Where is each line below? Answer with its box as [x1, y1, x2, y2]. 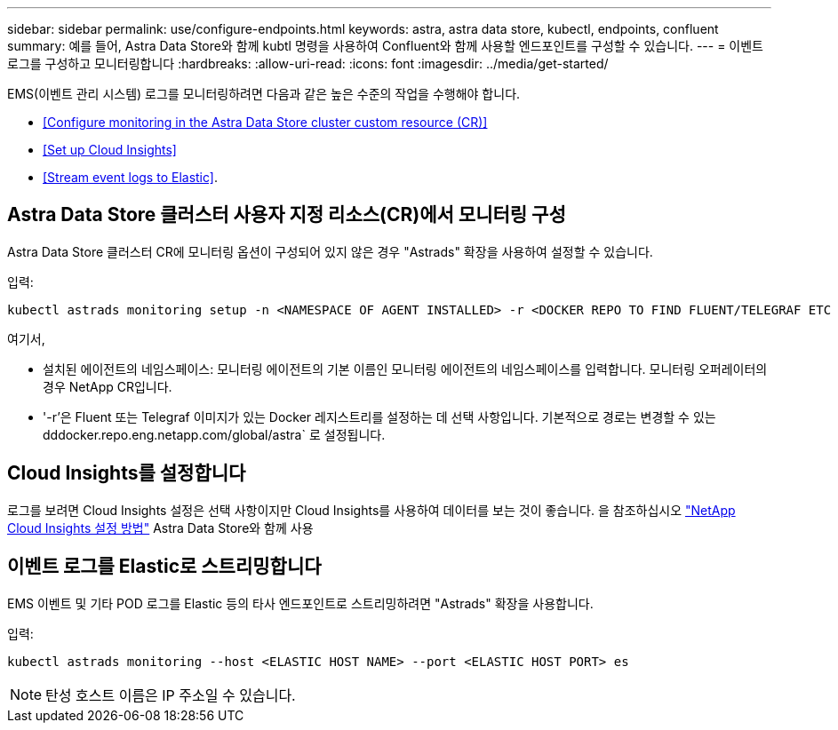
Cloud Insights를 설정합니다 [7, 462, 246, 485]
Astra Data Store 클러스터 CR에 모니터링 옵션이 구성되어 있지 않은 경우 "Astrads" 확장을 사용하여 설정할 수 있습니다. [7, 243, 653, 259]
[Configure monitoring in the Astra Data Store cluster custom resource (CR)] [43, 115, 488, 130]
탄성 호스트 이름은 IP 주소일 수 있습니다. [45, 686, 296, 704]
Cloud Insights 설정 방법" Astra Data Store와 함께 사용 [7, 520, 314, 536]
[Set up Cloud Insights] [43, 142, 177, 157]
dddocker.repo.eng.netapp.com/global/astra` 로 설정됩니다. [43, 426, 386, 442]
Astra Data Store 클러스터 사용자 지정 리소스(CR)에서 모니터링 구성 [7, 203, 566, 226]
